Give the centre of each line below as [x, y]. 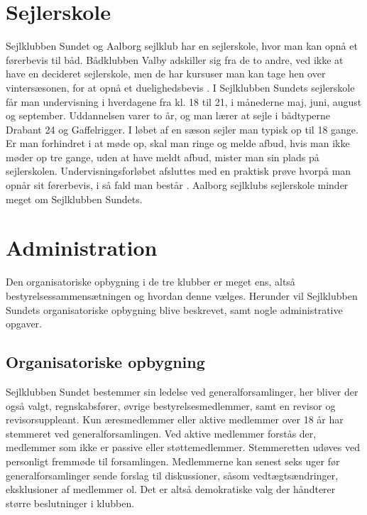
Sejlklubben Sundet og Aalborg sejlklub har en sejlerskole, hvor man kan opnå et [182, 46]
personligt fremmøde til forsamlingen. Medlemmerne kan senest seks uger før [173, 461]
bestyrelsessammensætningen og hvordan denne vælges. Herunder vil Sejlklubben [182, 295]
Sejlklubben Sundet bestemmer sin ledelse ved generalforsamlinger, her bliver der [182, 391]
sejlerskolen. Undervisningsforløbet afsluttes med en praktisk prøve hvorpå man [179, 171]
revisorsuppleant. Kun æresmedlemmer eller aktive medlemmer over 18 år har [175, 419]
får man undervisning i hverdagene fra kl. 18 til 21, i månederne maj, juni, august [184, 101]
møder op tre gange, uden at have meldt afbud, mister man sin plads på [163, 157]
